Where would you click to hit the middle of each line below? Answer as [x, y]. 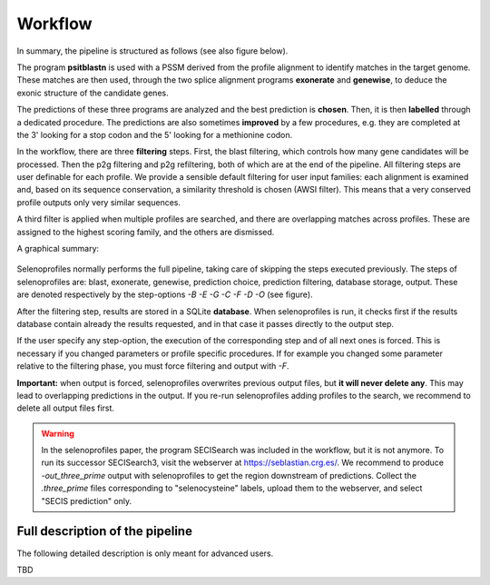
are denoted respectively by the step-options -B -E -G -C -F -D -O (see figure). [165, 294]
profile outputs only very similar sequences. [99, 202]
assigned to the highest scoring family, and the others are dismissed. [146, 232]
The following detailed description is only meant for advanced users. [145, 553]
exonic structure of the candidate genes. [93, 93]
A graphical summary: [58, 249]
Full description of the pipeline [104, 531]
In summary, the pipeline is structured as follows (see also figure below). [152, 51]
